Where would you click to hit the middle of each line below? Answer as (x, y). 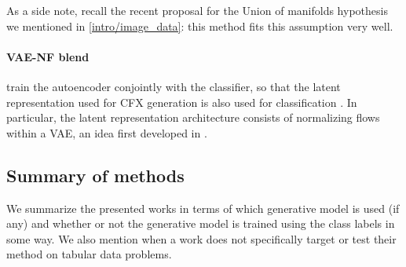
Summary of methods (95, 175)
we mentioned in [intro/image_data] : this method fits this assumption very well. (200, 26)
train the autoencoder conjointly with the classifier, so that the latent (174, 86)
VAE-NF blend (48, 56)
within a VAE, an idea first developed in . (107, 132)
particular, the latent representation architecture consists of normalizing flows (193, 117)
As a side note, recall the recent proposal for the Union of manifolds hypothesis (197, 10)
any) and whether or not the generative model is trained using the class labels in (201, 223)
